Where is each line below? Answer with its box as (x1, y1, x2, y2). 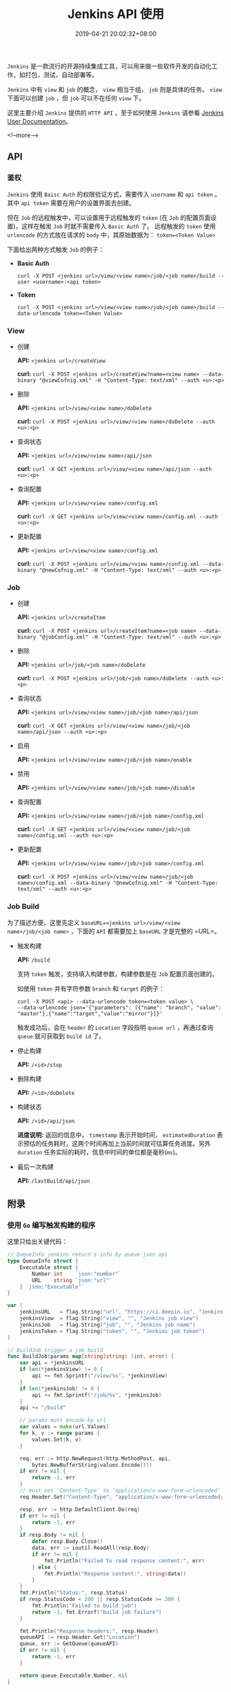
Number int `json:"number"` (32, 1270, 122, 1277)
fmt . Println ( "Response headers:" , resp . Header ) (19, 1627, 159, 1635)
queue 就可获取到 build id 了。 (17, 1031, 106, 1040)
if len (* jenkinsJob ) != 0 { (19, 1385, 100, 1392)
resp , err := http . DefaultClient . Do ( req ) (19, 1506, 140, 1513)
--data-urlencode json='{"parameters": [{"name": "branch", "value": (17, 1004, 222, 1011)
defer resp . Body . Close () (32, 1538, 103, 1545)
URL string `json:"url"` (32, 1276, 112, 1284)
